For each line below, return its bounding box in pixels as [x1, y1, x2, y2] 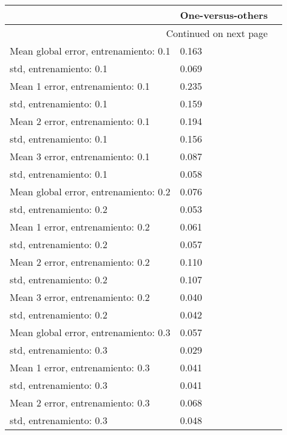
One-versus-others [180, 8, 268, 22]
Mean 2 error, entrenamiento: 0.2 [10, 255, 150, 269]
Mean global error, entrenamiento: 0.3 [10, 325, 171, 339]
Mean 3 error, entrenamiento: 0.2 [10, 290, 150, 304]
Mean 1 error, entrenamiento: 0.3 [10, 360, 150, 374]
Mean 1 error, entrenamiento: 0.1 [10, 79, 150, 93]
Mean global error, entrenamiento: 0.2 [10, 184, 171, 198]
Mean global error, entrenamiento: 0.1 [10, 44, 171, 58]
